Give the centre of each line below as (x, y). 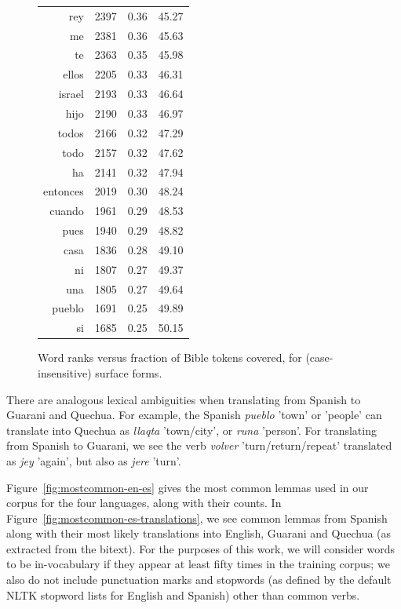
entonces (64, 191)
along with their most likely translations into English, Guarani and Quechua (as (199, 533)
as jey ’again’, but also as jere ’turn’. (94, 460)
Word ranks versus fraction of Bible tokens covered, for (170, 357)
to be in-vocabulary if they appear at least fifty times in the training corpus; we (198, 564)
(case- (319, 357)
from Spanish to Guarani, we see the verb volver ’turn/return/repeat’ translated (199, 445)
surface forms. (129, 372)
